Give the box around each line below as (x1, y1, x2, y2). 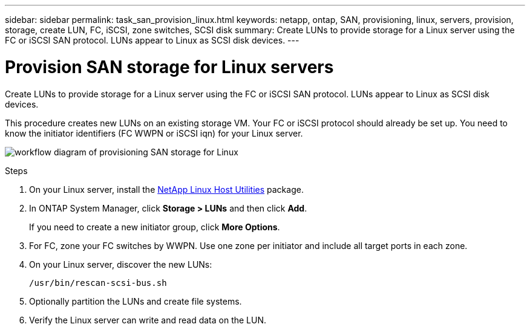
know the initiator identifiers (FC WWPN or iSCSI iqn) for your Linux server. (5, 128, 303, 138)
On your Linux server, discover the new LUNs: (29, 259, 212, 270)
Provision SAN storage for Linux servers (5, 56, 334, 77)
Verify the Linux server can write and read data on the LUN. (29, 314, 267, 325)
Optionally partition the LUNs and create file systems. (29, 296, 242, 306)
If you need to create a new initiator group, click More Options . (29, 221, 280, 232)
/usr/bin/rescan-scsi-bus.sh (29, 277, 167, 288)
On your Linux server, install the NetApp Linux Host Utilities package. (29, 184, 304, 195)
